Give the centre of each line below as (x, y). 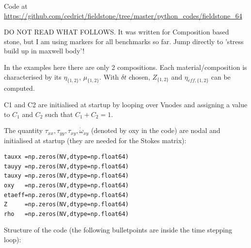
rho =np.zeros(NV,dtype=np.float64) (66, 214)
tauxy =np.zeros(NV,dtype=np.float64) (66, 176)
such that (59, 114)
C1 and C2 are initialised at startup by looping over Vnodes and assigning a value (126, 104)
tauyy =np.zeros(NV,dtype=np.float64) (66, 166)
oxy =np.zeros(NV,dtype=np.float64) (66, 185)
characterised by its (33, 76)
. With (109, 76)
